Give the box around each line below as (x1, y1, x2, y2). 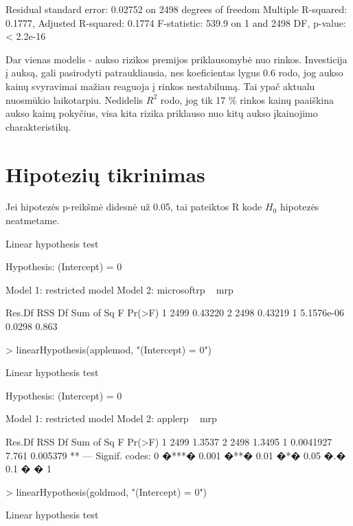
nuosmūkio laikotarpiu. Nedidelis (5, 92, 144, 107)
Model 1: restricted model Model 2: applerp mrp (5, 411, 217, 426)
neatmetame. (5, 213, 60, 228)
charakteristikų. (5, 119, 71, 133)
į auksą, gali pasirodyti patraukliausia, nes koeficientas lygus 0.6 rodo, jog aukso (5, 65, 343, 80)
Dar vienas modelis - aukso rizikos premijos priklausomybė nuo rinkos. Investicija (5, 52, 348, 66)
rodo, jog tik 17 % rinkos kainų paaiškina (160, 92, 334, 107)
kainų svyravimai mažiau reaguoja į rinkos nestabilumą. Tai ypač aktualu (5, 78, 315, 93)
